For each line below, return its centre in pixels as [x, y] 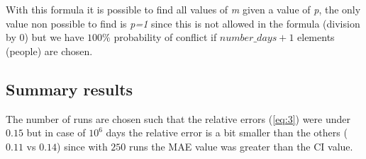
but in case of [56, 132]
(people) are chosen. [49, 51]
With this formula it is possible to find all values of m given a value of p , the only [183, 9]
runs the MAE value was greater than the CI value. [241, 146]
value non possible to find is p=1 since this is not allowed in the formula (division [183, 23]
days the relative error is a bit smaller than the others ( [227, 132]
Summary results [70, 89]
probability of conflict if [165, 37]
